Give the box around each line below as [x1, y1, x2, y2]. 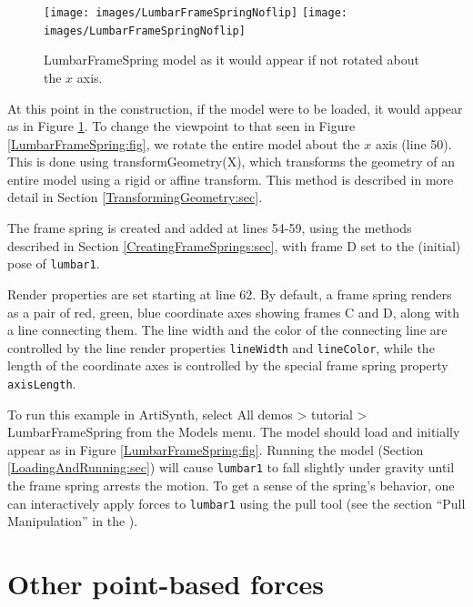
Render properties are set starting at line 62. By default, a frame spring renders [7, 284, 452, 303]
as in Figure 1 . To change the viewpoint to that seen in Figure [7, 116, 356, 136]
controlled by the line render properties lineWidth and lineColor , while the [7, 338, 435, 357]
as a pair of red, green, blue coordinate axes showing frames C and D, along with [7, 302, 459, 321]
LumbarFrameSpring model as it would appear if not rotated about [44, 50, 419, 69]
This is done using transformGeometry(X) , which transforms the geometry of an [7, 152, 455, 171]
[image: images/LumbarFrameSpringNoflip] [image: [44, 6, 347, 19]
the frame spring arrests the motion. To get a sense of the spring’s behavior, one [7, 476, 455, 495]
